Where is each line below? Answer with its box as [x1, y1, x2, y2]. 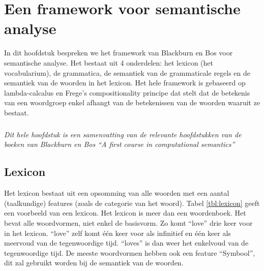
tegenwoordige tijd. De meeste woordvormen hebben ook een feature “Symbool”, [4, 247, 255, 258]
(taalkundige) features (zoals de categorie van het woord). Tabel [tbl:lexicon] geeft [4, 197, 260, 208]
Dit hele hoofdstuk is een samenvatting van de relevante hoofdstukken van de [4, 129, 242, 139]
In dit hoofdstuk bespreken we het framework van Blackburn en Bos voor [4, 47, 233, 58]
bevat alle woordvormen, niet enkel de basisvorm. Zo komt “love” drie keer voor [4, 218, 253, 228]
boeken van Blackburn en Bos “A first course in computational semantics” [4, 139, 235, 149]
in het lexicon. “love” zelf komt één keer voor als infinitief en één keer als [4, 227, 231, 238]
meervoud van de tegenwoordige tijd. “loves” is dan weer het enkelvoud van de [4, 237, 249, 248]
